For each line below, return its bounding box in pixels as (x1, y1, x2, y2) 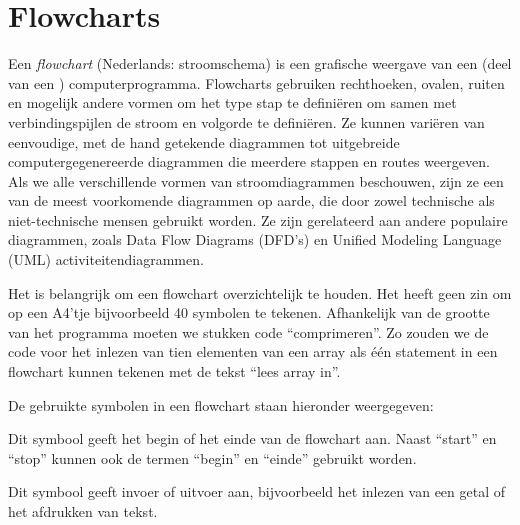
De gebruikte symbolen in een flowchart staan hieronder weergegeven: (8, 394, 434, 415)
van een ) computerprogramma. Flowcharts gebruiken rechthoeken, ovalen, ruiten (8, 72, 505, 93)
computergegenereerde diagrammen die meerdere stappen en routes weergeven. (8, 151, 490, 172)
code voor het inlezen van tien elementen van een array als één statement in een (8, 341, 498, 362)
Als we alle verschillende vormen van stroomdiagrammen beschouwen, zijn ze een (8, 170, 504, 191)
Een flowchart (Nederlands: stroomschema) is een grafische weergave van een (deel (8, 53, 512, 74)
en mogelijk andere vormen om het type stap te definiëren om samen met (8, 92, 457, 113)
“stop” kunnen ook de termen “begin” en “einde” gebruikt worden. (8, 447, 417, 468)
